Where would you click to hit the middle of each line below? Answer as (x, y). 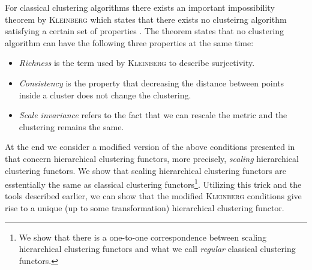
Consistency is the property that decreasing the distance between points (151, 82)
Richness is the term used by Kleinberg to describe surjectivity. (137, 63)
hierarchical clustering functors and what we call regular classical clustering (157, 249)
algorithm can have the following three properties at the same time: (129, 42)
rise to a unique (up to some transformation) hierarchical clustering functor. (145, 207)
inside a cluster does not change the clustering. (105, 94)
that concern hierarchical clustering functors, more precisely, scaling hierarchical (152, 158)
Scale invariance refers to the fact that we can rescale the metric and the (153, 115)
